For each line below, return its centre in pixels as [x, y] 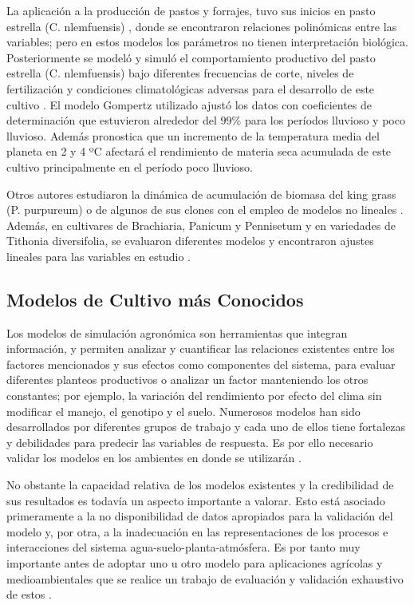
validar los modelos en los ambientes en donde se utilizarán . [154, 458]
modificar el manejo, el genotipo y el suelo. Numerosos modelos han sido [183, 411]
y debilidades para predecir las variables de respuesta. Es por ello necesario [190, 442]
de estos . [29, 594]
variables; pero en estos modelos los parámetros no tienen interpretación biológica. [207, 42]
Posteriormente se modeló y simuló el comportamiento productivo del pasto [191, 57]
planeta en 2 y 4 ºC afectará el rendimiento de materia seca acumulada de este [199, 151]
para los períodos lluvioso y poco [325, 120]
